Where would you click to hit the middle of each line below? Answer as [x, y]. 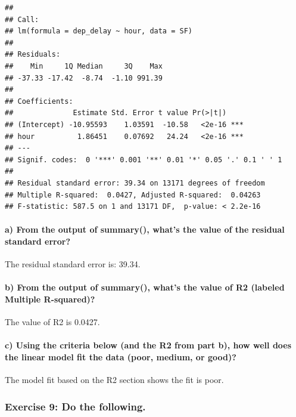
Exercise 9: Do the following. [75, 406]
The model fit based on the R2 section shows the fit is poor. [114, 380]
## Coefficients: [39, 101]
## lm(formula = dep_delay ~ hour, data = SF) [99, 31]
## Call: [22, 19]
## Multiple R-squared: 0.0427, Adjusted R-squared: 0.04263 [133, 195]
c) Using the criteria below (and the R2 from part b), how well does [148, 345]
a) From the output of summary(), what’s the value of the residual [145, 229]
